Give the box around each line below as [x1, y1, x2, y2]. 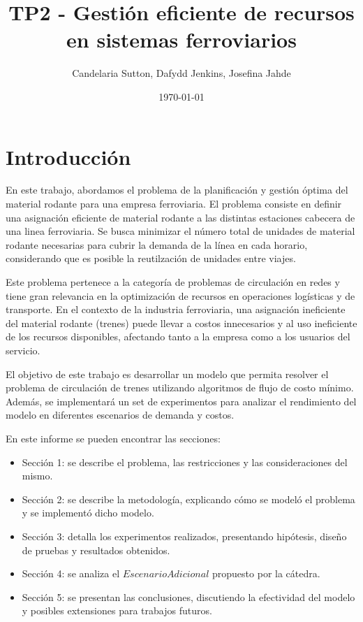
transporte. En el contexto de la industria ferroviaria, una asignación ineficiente [6, 302, 346, 317]
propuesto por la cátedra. [212, 566, 320, 581]
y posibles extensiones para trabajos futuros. [22, 603, 212, 618]
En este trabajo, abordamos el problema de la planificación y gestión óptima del [6, 182, 348, 197]
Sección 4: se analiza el [22, 566, 120, 581]
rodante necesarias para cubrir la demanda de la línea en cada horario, [6, 237, 308, 252]
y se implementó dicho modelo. [22, 505, 154, 520]
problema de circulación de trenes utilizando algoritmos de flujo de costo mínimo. [6, 380, 354, 395]
